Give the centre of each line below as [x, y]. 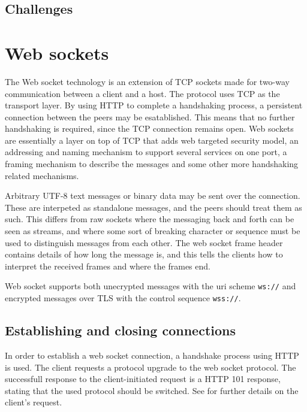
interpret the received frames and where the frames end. [108, 266]
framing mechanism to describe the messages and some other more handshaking [152, 164]
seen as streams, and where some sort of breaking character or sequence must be [153, 231]
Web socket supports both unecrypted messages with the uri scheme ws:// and [151, 286]
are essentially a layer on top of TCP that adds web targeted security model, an [152, 140]
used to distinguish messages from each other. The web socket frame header [144, 242]
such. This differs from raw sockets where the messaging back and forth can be [150, 219]
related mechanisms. [42, 175]
